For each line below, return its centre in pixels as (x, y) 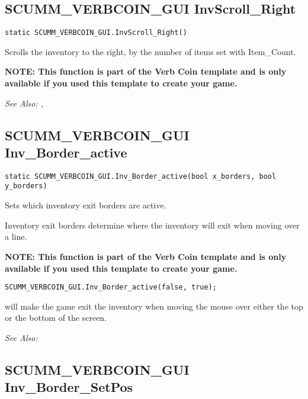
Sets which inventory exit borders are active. (86, 205)
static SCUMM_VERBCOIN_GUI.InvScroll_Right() (96, 33)
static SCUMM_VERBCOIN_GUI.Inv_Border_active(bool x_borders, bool (141, 176)
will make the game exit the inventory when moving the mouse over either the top (154, 306)
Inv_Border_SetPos (69, 387)
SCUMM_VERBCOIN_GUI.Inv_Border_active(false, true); (111, 287)
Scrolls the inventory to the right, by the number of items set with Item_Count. (150, 51)
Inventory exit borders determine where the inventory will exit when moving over (152, 225)
